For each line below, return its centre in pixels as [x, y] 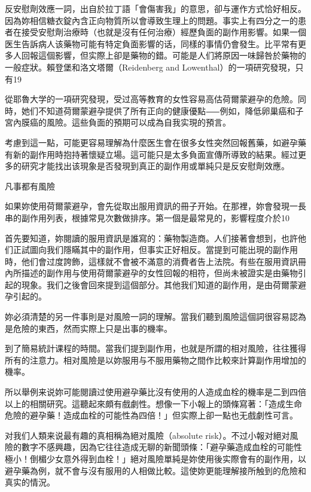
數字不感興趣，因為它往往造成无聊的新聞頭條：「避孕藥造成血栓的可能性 [161, 447]
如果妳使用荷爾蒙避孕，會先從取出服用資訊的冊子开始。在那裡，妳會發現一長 [155, 206]
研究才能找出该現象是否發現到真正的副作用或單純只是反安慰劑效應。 [155, 166]
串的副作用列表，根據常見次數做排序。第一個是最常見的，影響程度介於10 [147, 217]
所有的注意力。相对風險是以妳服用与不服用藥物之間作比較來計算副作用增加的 [155, 360]
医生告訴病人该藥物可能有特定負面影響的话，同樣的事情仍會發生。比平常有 [151, 43]
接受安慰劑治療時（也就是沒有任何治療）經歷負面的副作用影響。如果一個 [164, 32]
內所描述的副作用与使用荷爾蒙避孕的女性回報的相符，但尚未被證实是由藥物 [151, 273]
